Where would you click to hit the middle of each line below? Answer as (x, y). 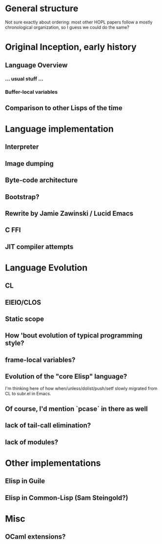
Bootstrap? (22, 197)
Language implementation (59, 129)
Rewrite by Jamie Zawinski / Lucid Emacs (69, 213)
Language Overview (36, 65)
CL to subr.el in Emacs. (28, 393)
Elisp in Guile (25, 481)
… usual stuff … (24, 79)
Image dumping (29, 164)
